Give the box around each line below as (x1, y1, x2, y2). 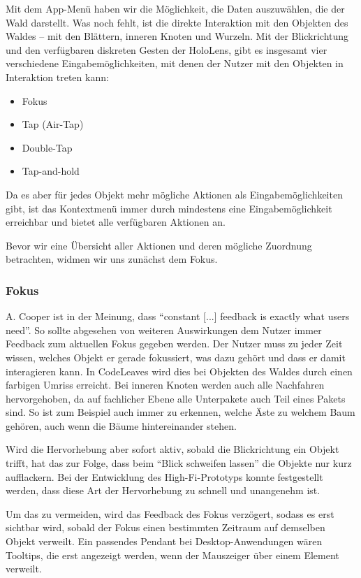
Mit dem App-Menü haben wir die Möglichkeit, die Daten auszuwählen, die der (6, 1, 345, 15)
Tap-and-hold (22, 164, 80, 178)
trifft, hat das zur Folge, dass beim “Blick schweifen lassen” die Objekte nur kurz (6, 456, 352, 470)
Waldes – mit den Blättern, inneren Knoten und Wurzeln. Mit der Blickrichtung (6, 29, 349, 43)
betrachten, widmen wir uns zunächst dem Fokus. (6, 252, 218, 266)
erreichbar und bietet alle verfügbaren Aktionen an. (6, 215, 226, 229)
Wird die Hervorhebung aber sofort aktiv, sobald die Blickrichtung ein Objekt (6, 442, 339, 456)
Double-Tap (22, 140, 73, 154)
